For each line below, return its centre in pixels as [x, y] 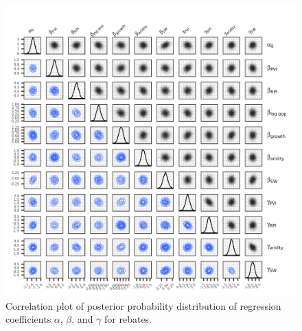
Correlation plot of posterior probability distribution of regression [143, 305]
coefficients [28, 319]
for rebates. [128, 319]
